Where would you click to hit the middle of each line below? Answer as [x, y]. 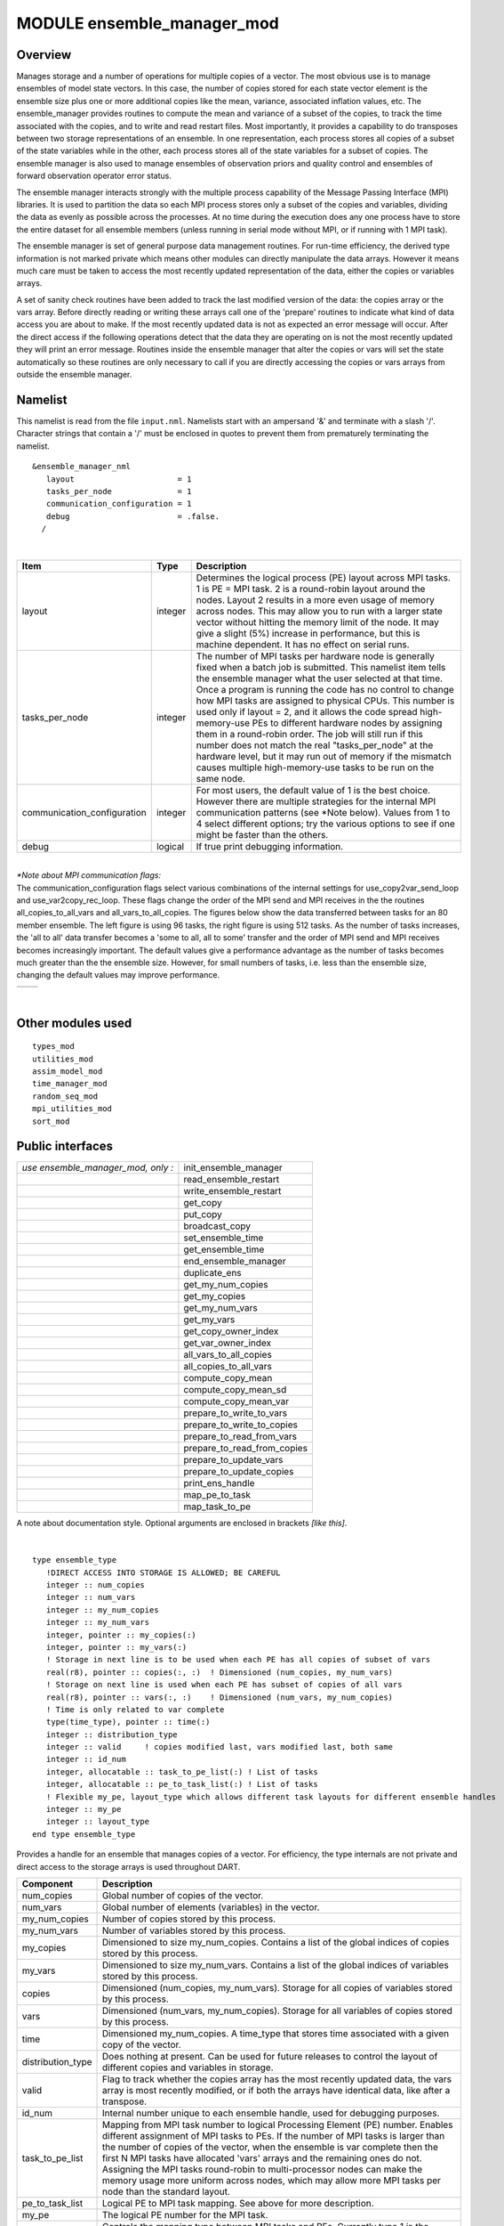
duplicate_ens [212, 1273]
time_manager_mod [70, 1084]
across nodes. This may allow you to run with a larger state [320, 611]
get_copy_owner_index [231, 1331]
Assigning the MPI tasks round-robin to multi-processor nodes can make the [262, 2169]
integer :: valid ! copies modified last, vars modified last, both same [220, 1747]
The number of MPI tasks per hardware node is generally [315, 656]
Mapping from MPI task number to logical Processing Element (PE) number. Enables [277, 2124]
